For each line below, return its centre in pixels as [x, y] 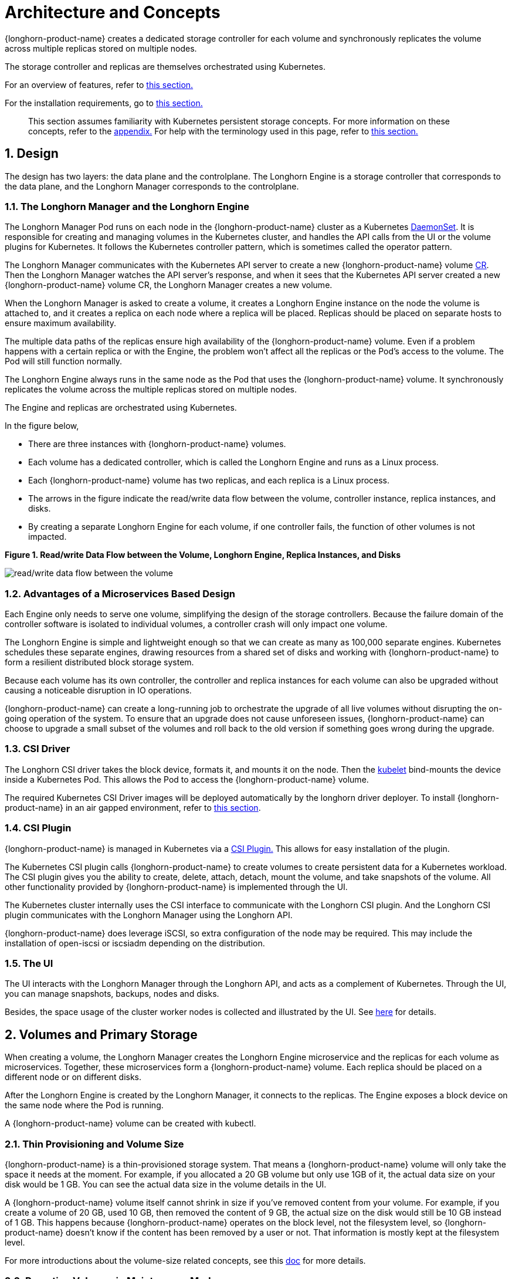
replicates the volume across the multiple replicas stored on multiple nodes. [151, 390]
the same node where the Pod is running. [84, 1105]
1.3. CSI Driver [38, 749]
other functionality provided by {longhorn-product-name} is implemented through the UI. [176, 886]
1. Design [32, 154]
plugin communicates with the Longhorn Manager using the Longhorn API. [149, 915]
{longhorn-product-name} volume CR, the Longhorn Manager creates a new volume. [169, 285]
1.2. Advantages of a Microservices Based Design [120, 593]
